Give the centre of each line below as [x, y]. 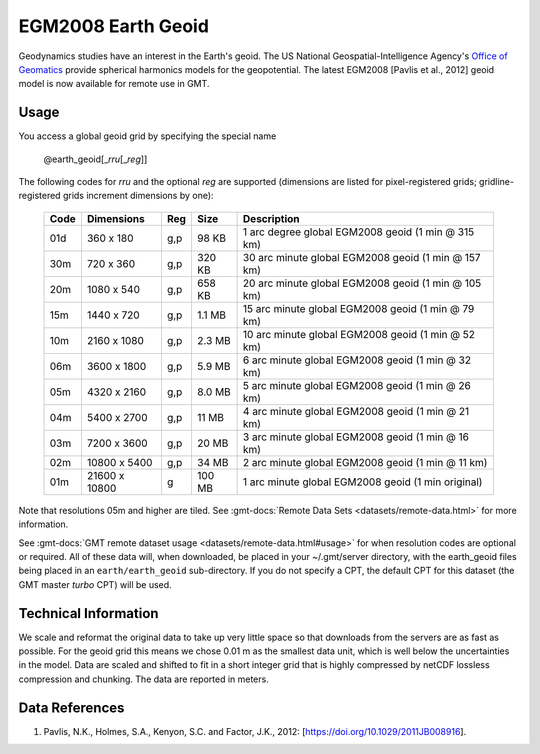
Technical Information [88, 613]
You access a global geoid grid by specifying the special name [147, 136]
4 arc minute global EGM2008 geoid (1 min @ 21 [356, 411]
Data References [71, 707]
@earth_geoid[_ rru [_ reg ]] [95, 159]
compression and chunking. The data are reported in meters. [143, 679]
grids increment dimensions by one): [138, 196]
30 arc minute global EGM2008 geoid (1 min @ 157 [361, 257]
